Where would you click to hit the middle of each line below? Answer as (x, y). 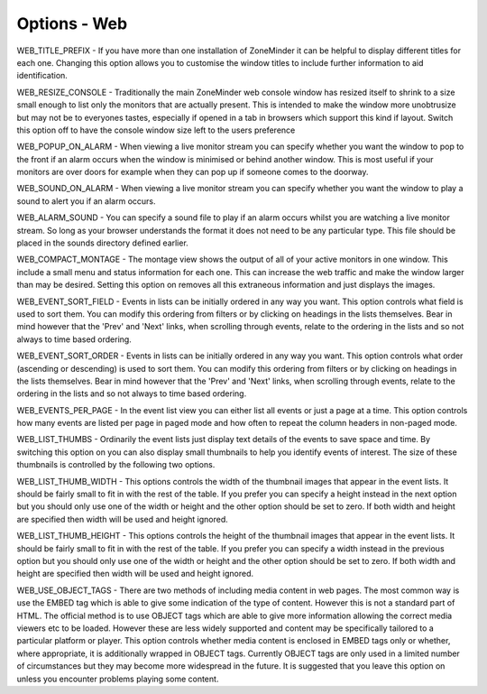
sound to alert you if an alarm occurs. (86, 201)
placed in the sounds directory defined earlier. (102, 243)
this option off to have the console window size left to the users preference (156, 130)
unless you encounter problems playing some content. (118, 679)
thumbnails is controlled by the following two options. (116, 465)
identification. (42, 76)
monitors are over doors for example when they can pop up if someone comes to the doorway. (193, 172)
